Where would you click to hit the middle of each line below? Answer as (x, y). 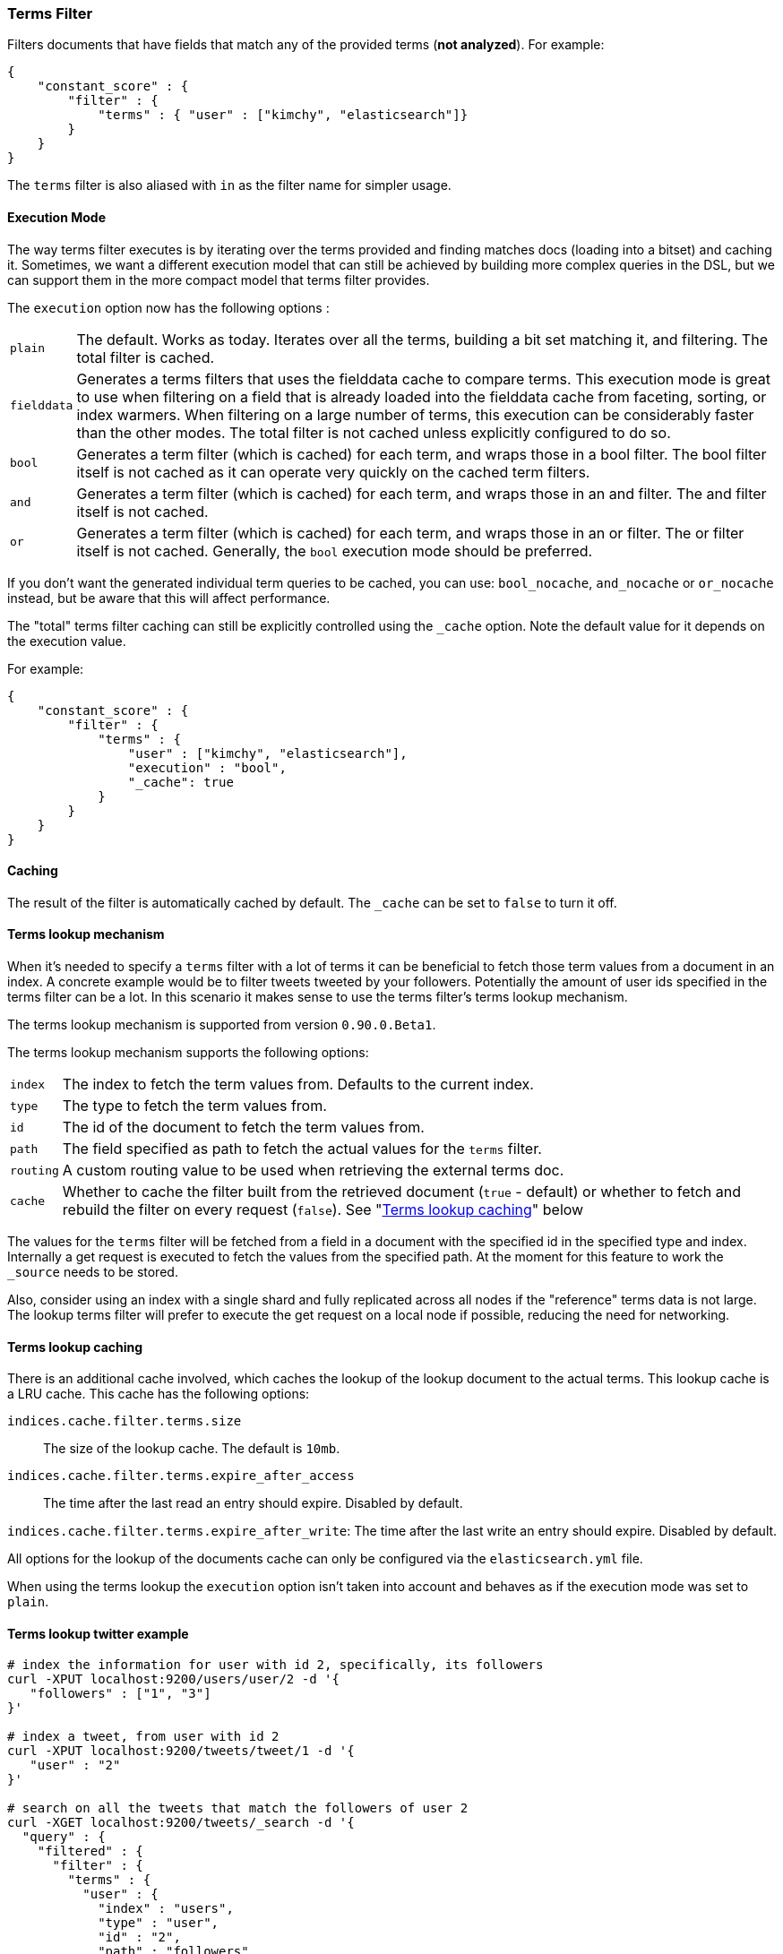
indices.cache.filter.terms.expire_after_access (181, 1476)
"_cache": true (181, 782)
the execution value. (67, 641)
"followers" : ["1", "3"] (120, 1694)
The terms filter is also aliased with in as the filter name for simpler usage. (229, 185)
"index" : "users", (166, 1909)
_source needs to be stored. (93, 1272)
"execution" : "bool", (207, 767)
